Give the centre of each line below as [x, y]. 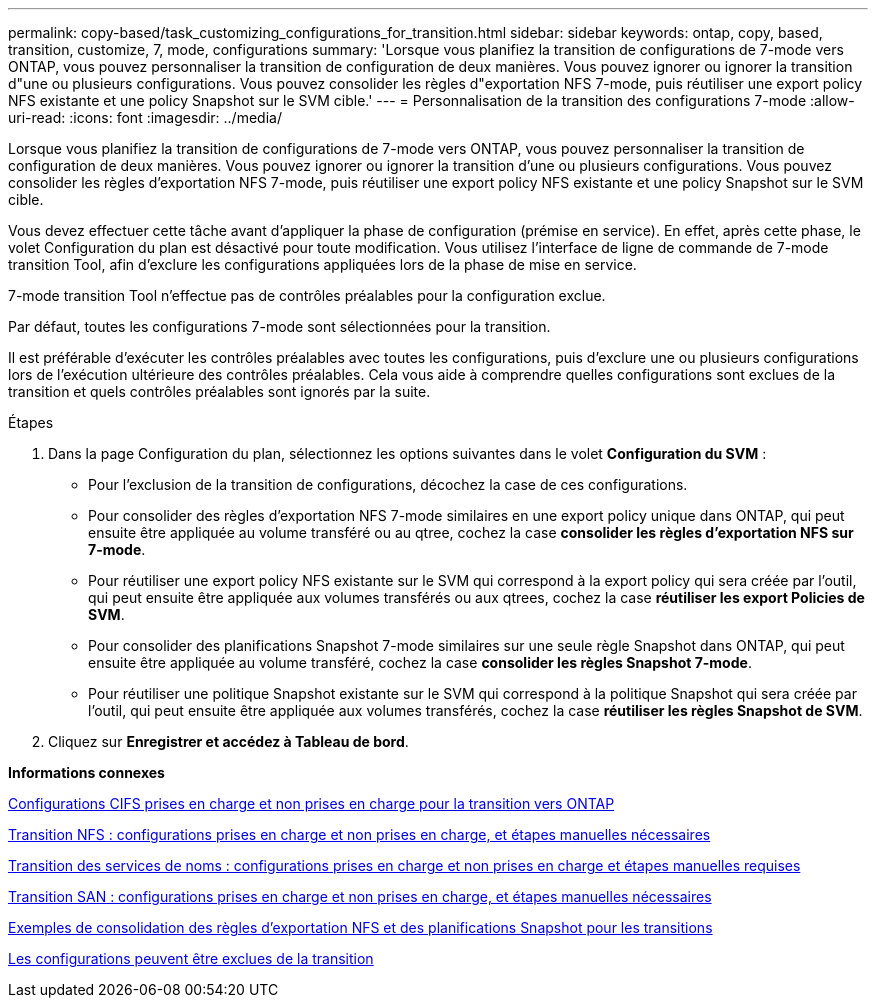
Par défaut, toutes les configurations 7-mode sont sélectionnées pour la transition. [279, 326]
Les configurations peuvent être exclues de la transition [191, 958]
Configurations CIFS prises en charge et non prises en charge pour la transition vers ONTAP [311, 803]
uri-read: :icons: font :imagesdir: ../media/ [145, 117]
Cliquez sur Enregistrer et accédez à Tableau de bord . [228, 741]
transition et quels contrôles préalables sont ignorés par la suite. [219, 391]
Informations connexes [86, 772]
